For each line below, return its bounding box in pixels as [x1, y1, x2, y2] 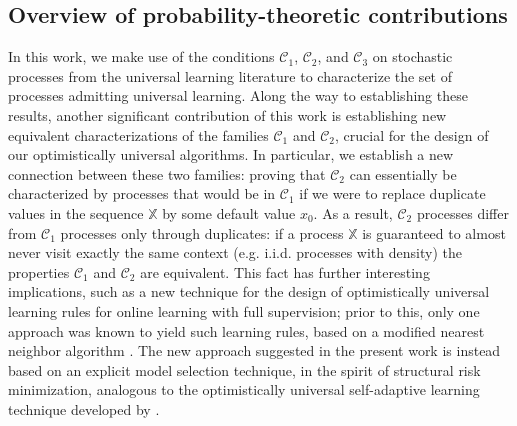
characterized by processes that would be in [8, 183, 276, 204]
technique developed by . [8, 398, 160, 419]
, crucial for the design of [335, 124, 489, 145]
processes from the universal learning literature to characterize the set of [8, 65, 452, 86]
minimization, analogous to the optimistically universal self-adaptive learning [8, 379, 480, 400]
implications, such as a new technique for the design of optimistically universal [8, 281, 490, 302]
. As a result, [313, 202, 393, 223]
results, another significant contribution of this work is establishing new [8, 104, 447, 125]
